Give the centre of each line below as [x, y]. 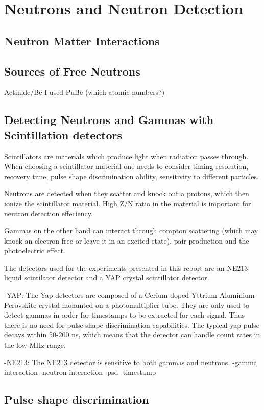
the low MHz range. [35, 345]
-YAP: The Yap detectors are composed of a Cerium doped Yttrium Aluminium [129, 295]
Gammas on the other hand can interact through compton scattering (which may [131, 231]
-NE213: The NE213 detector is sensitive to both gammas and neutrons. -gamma [131, 362]
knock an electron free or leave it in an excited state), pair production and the [127, 240]
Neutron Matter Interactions [82, 41]
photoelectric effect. [35, 250]
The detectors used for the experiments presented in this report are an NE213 [126, 267]
